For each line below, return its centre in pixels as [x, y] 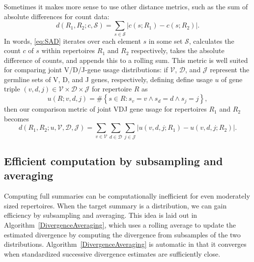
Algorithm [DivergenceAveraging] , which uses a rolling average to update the [120, 224]
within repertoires [68, 50]
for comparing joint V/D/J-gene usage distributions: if [86, 70]
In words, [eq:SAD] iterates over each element [72, 41]
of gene [232, 79]
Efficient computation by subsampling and [113, 160]
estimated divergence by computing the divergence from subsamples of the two [122, 234]
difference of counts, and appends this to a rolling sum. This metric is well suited [126, 60]
